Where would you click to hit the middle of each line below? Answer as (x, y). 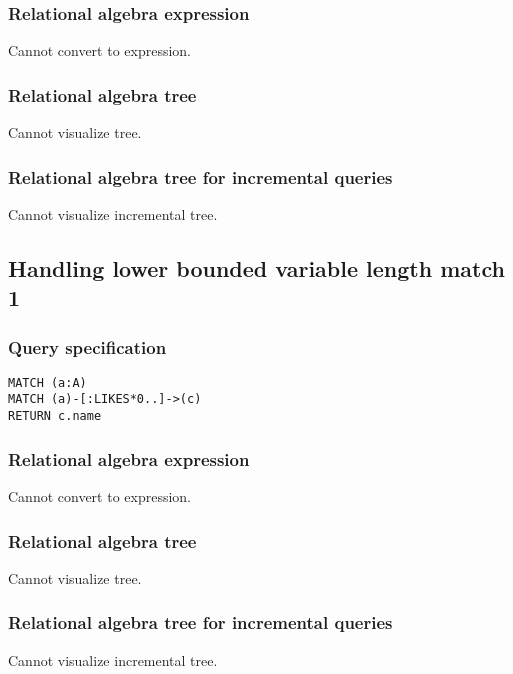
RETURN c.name (55, 416)
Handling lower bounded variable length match (256, 267)
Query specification (87, 346)
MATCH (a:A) (47, 382)
